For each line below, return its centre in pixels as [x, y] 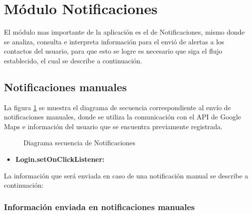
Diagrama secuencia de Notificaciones [80, 143]
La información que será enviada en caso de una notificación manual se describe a [126, 175]
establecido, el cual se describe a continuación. [73, 60]
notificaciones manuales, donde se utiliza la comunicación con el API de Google [123, 117]
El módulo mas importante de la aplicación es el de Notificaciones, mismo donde [124, 32]
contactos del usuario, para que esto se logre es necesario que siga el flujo [113, 51]
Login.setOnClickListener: [60, 159]
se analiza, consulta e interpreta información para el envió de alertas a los [114, 41]
